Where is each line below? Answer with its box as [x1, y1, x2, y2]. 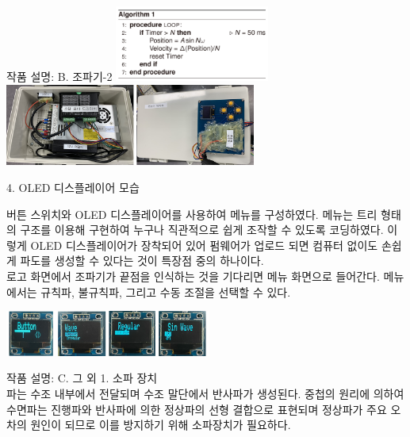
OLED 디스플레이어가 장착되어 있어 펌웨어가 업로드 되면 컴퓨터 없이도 [30, 236, 378, 253]
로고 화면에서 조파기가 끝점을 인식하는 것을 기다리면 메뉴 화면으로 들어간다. [6, 268, 380, 285]
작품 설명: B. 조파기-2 [6, 68, 113, 85]
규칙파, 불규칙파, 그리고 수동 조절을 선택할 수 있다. [40, 283, 291, 300]
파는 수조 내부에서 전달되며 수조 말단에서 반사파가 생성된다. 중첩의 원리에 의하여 [6, 385, 404, 402]
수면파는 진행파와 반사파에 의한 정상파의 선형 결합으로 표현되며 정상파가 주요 [6, 401, 387, 417]
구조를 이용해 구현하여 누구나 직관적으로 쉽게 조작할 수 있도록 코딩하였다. [20, 221, 384, 238]
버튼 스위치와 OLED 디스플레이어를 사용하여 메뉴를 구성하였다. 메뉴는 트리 [6, 205, 377, 222]
